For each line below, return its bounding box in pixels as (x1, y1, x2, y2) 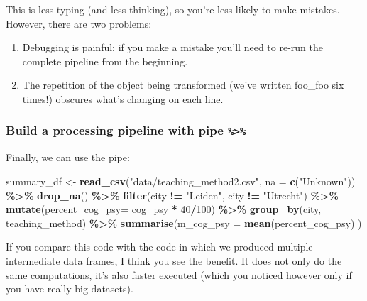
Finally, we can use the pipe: (6, 150, 130, 165)
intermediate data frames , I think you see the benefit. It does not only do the (6, 253, 342, 268)
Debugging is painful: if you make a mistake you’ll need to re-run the (22, 40, 323, 55)
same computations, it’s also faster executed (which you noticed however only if (6, 267, 352, 282)
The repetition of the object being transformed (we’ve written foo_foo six (22, 77, 344, 92)
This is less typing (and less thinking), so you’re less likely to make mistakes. (6, 2, 340, 16)
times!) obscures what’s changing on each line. (22, 91, 224, 106)
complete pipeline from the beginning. (22, 53, 188, 68)
